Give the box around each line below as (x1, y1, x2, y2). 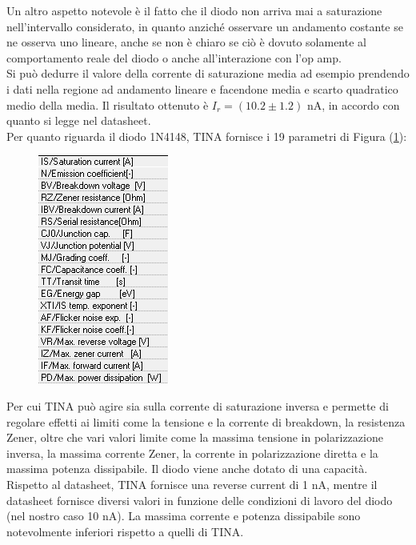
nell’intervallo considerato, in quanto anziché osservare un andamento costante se (6, 18, 403, 34)
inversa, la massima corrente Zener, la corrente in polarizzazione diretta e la (6, 444, 378, 461)
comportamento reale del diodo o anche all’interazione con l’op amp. (6, 49, 342, 66)
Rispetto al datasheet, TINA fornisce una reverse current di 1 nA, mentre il (6, 475, 378, 492)
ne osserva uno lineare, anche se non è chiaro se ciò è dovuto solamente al (6, 34, 366, 50)
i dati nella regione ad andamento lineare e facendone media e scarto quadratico (6, 80, 398, 97)
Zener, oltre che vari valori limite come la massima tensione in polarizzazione (6, 429, 383, 446)
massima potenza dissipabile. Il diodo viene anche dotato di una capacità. (6, 460, 368, 477)
